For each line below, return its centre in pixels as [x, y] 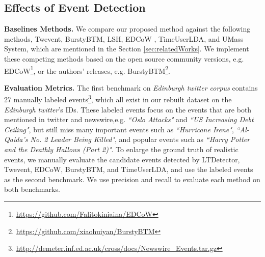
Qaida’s [16, 139]
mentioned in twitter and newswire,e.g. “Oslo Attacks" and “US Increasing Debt [129, 119]
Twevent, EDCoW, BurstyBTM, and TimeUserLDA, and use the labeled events [129, 169]
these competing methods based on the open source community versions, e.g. [124, 58]
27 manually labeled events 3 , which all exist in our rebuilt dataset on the [118, 99]
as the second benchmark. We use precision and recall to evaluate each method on [132, 179]
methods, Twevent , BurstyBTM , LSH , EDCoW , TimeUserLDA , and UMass [124, 38]
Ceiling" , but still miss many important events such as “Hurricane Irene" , [119, 129]
